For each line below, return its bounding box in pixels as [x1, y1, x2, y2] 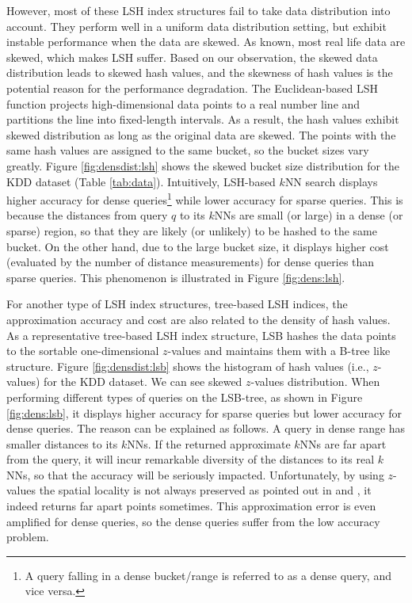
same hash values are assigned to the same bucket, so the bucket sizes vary [6, 142, 369, 158]
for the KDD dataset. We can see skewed [44, 373, 242, 390]
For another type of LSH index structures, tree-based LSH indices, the [6, 296, 348, 312]
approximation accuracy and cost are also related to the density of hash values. [6, 311, 391, 327]
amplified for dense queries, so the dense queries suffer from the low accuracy [6, 513, 380, 529]
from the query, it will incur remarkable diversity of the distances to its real [6, 451, 375, 468]
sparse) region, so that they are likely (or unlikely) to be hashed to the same [6, 222, 377, 239]
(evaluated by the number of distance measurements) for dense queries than [6, 254, 375, 270]
